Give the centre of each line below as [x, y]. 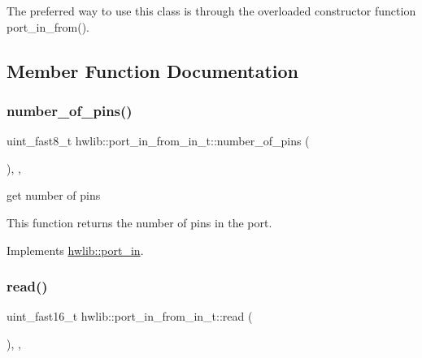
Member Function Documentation [153, 70]
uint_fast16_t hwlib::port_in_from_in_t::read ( [130, 316]
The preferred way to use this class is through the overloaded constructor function [211, 11]
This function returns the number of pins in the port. [139, 222]
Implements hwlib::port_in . [75, 250]
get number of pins [54, 195]
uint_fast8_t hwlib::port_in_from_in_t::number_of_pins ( [158, 141]
